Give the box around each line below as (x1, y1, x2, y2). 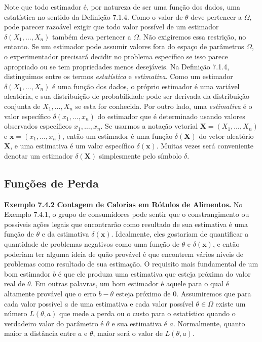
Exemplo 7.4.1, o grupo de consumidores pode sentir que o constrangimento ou (4, 209, 249, 219)
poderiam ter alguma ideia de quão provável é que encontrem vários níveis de (4, 248, 244, 259)
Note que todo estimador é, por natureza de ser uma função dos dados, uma (4, 2, 240, 12)
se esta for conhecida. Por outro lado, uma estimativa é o (75, 100, 252, 111)
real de (4, 278, 25, 289)
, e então (212, 239, 240, 249)
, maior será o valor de (93, 328, 163, 338)
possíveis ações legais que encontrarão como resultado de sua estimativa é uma (4, 218, 248, 229)
